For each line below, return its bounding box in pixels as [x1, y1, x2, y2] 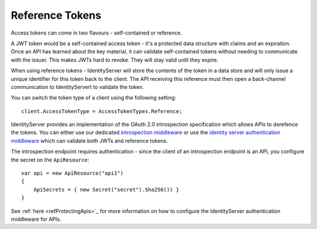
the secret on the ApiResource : [11, 156, 89, 163]
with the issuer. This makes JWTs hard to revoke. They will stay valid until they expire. [11, 56, 218, 63]
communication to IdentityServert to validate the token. [11, 83, 144, 90]
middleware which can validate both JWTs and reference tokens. [11, 137, 168, 144]
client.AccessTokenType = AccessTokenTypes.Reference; [21, 108, 183, 114]
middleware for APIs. [11, 216, 62, 223]
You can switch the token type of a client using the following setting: [11, 94, 176, 101]
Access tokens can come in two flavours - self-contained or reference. [11, 29, 182, 36]
